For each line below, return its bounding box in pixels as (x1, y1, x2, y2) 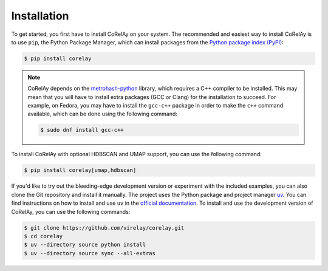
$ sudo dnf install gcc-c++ (40, 126, 124, 134)
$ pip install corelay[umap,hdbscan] (24, 167, 137, 174)
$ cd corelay (24, 233, 63, 239)
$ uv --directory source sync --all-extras (24, 250, 156, 256)
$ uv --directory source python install (24, 241, 146, 249)
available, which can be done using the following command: (27, 110, 177, 118)
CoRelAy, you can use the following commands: (11, 208, 131, 215)
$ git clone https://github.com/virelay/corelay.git (24, 224, 185, 231)
